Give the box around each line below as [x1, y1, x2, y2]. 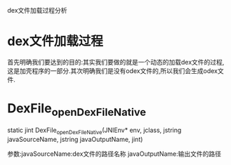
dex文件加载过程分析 [7, 6, 68, 14]
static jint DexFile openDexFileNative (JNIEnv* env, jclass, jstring [7, 126, 182, 136]
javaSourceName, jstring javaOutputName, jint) [7, 136, 143, 144]
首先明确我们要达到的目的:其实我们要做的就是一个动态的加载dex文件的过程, [7, 58, 225, 66]
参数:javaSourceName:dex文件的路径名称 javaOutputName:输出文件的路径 [7, 150, 222, 158]
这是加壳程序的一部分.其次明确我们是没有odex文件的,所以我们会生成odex [7, 66, 218, 75]
